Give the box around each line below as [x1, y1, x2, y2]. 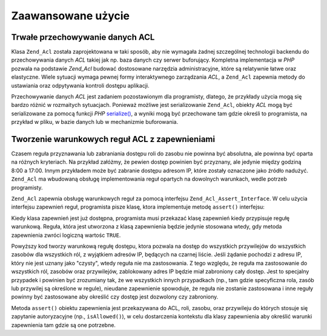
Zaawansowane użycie [11, 9, 130, 22]
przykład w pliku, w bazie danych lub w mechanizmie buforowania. [11, 118, 179, 126]
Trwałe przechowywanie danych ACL [11, 32, 155, 42]
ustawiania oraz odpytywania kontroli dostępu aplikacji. [11, 82, 150, 89]
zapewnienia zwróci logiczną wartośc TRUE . [11, 231, 121, 239]
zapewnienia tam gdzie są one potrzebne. [11, 321, 116, 329]
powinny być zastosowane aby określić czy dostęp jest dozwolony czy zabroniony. [11, 293, 219, 300]
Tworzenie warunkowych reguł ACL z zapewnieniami [11, 134, 215, 144]
